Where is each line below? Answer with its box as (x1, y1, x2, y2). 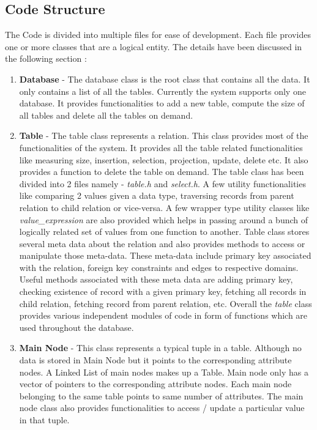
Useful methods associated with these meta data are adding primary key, (19, 273, 293, 286)
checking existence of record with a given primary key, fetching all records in (19, 285, 307, 298)
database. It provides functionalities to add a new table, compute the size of (19, 97, 305, 109)
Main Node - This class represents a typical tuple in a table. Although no (19, 341, 302, 354)
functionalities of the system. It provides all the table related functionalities (19, 141, 303, 154)
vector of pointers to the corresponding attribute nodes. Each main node (19, 377, 292, 390)
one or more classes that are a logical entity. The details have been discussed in (5, 40, 302, 53)
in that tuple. (19, 413, 70, 426)
